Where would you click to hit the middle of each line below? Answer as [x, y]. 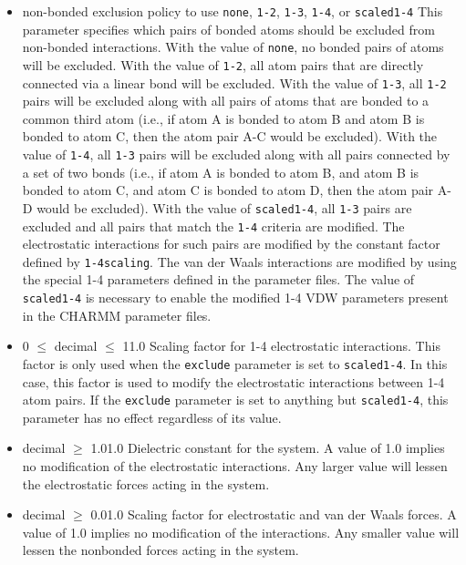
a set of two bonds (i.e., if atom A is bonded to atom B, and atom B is [221, 172]
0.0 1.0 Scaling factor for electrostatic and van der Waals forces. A [274, 514]
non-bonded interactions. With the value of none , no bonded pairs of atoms [233, 47]
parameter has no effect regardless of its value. [152, 417]
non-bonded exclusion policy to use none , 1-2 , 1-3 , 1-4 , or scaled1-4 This [233, 11]
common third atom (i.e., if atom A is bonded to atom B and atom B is [223, 118]
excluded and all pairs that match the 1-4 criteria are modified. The [213, 226]
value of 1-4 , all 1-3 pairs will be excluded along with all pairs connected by [236, 154]
